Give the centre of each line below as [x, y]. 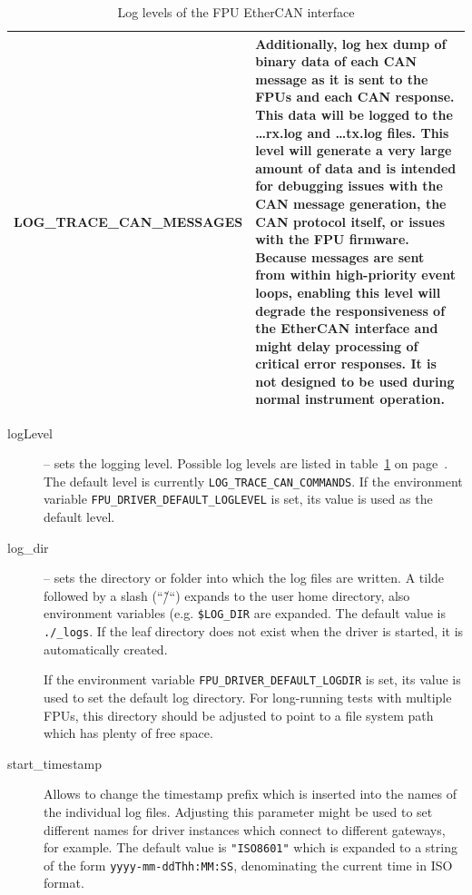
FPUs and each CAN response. [355, 97]
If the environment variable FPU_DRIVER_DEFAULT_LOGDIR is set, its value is [252, 679]
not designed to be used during [355, 381]
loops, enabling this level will [348, 292]
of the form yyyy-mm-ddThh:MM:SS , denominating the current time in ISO [248, 865]
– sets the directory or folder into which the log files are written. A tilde [244, 578]
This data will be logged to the [354, 114]
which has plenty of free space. [128, 733]
